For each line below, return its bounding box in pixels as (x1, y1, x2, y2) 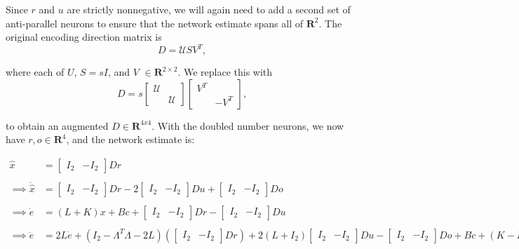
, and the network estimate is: (66, 132, 195, 147)
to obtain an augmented (6, 118, 109, 133)
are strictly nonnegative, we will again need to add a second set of (67, 2, 351, 16)
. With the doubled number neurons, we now (151, 118, 344, 133)
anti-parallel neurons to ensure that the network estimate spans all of (6, 15, 304, 30)
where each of (6, 65, 65, 79)
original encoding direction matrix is (6, 29, 162, 44)
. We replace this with (177, 65, 273, 79)
